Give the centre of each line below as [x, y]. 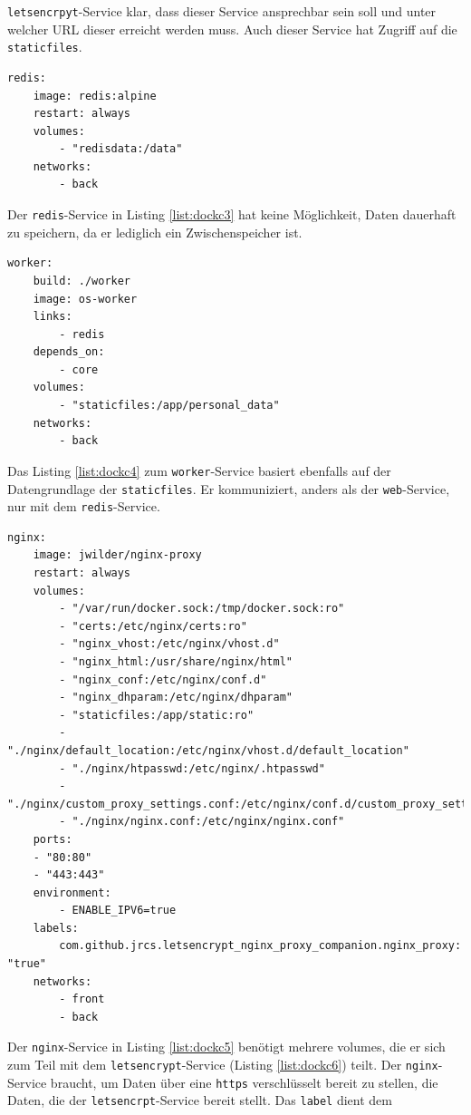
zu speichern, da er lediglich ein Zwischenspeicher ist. [155, 232]
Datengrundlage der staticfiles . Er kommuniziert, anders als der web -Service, [229, 488]
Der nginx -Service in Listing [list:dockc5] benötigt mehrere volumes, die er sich [226, 1047]
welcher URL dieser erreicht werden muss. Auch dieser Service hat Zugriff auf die [232, 29]
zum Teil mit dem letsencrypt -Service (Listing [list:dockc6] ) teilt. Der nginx [223, 1065]
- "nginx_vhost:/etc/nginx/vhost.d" [169, 644]
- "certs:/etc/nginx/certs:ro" [153, 626]
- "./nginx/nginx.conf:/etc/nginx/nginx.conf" [202, 822]
